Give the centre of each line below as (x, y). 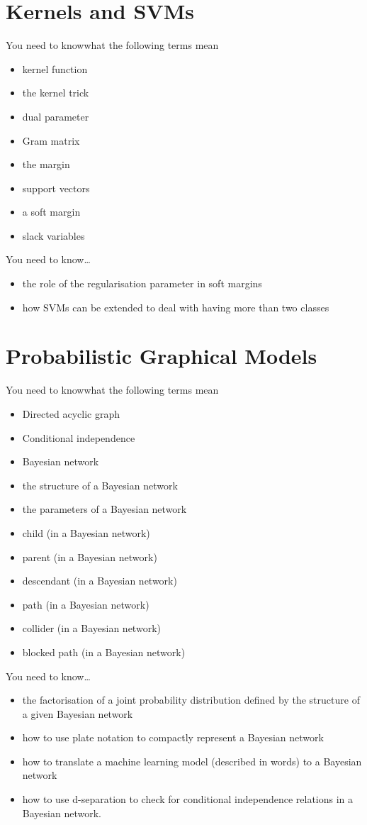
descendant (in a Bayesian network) (100, 581)
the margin (46, 164)
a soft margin (51, 212)
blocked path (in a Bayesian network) (104, 652)
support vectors (56, 188)
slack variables (53, 235)
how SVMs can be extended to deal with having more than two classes (176, 307)
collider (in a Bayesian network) (91, 628)
